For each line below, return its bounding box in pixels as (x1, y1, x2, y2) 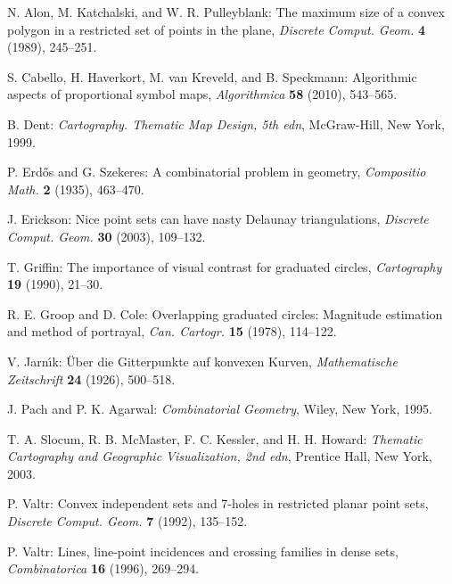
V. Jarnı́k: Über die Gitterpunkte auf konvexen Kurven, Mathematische (7, 351, 398, 370)
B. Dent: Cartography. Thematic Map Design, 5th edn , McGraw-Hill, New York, (7, 114, 445, 133)
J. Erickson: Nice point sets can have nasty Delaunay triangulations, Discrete (7, 210, 429, 228)
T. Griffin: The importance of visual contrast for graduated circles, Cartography (7, 257, 442, 276)
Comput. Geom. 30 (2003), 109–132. (7, 226, 206, 245)
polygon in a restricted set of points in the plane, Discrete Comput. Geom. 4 (7, 20, 426, 38)
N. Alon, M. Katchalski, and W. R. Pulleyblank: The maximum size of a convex (7, 3, 445, 21)
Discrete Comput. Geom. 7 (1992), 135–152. (7, 512, 248, 531)
